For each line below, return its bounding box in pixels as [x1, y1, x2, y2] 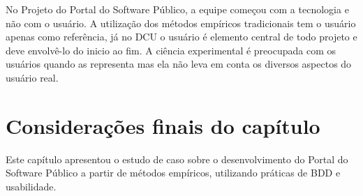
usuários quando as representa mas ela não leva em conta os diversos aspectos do [6, 56, 352, 71]
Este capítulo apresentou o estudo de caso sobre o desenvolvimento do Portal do [6, 151, 348, 166]
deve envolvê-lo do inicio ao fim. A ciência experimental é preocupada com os [6, 43, 336, 57]
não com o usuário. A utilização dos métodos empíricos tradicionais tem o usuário [6, 15, 356, 30]
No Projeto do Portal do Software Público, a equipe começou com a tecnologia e [6, 2, 349, 16]
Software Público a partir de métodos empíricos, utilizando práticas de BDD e [6, 165, 341, 180]
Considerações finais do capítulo [6, 111, 320, 140]
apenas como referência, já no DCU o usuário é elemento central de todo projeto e [6, 29, 357, 44]
